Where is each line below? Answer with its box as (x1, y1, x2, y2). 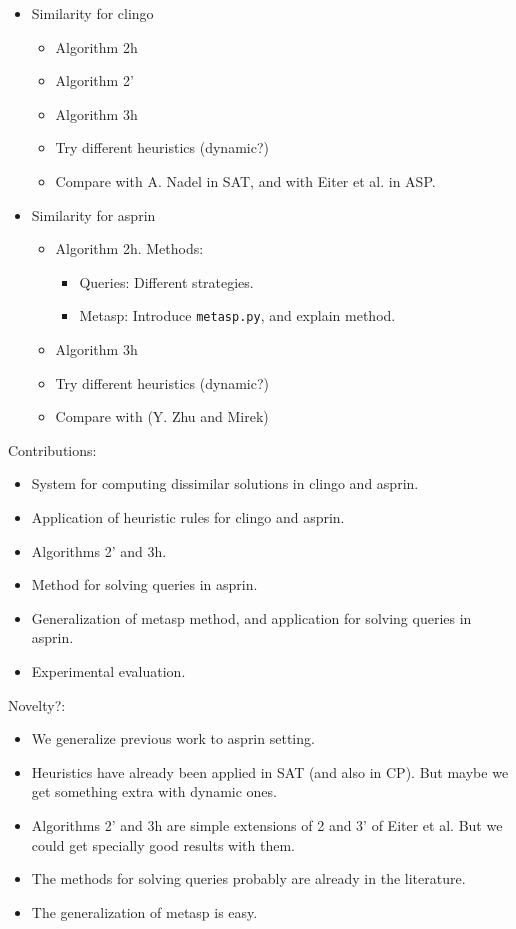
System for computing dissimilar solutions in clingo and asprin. (31, 473, 419, 494)
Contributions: (8, 439, 97, 460)
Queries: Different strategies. (79, 271, 254, 292)
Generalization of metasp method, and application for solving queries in (31, 607, 472, 628)
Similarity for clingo (31, 3, 154, 23)
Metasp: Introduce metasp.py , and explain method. (79, 305, 396, 326)
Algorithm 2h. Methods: (55, 238, 204, 259)
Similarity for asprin (31, 204, 156, 225)
